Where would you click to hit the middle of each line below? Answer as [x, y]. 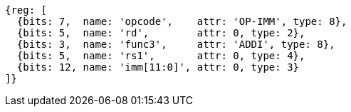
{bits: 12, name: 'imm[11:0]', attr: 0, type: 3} [158, 67]
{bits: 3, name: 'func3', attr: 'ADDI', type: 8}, [176, 44]
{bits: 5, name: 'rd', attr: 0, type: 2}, [161, 33]
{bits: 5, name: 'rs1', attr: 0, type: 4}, [161, 56]
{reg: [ [26, 10]
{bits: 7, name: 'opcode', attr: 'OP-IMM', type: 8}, [182, 21]
